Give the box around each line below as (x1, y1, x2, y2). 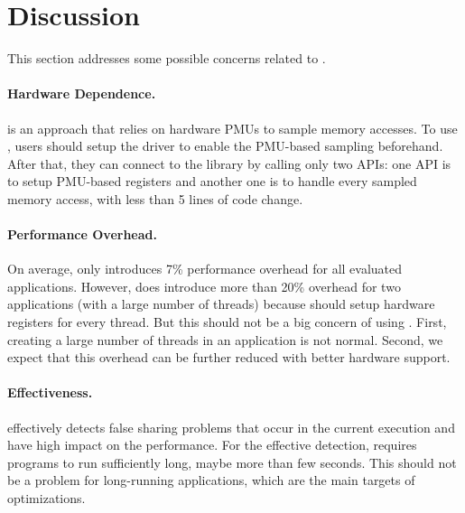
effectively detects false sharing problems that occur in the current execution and (7, 417, 455, 436)
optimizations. (7, 489, 86, 508)
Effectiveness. (7, 383, 93, 402)
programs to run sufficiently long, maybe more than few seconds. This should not (7, 452, 457, 471)
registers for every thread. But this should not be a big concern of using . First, (7, 312, 447, 331)
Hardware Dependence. (7, 84, 156, 103)
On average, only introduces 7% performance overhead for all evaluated (7, 259, 403, 278)
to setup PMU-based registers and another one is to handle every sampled (7, 172, 417, 191)
